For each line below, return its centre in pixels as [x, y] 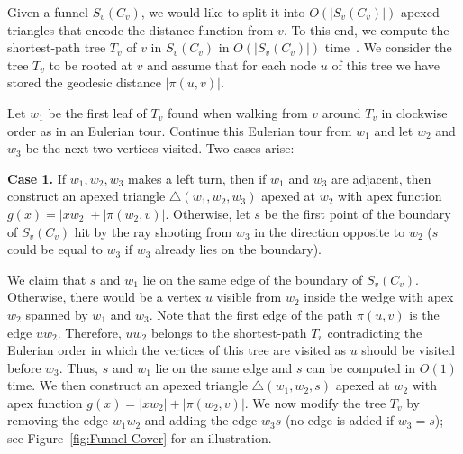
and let [394, 130]
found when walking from [237, 112]
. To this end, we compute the [366, 29]
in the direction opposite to [330, 231]
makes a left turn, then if [197, 178]
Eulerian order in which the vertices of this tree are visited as [177, 350]
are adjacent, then [381, 178]
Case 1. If [37, 178]
